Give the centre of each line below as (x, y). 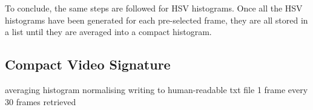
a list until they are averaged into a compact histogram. (108, 32)
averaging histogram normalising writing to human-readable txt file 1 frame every (156, 89)
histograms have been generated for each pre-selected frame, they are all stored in (156, 20)
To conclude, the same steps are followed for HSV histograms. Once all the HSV (154, 8)
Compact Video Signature (88, 64)
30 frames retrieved (41, 101)
